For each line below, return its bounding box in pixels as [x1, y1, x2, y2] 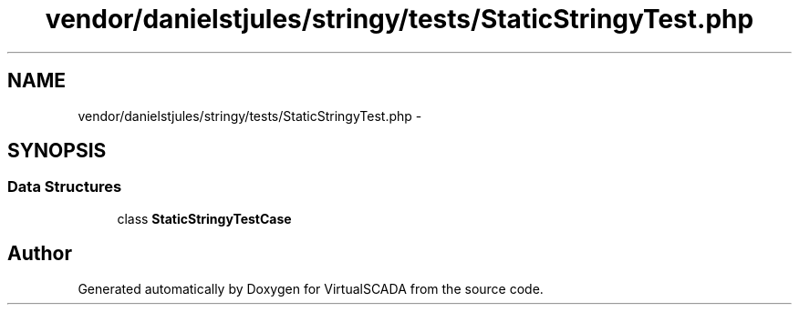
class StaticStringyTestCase [117, 210, 292, 226]
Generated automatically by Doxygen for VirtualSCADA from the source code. [78, 280, 544, 297]
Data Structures [7, 177, 122, 196]
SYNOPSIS [7, 139, 107, 163]
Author [7, 242, 72, 266]
